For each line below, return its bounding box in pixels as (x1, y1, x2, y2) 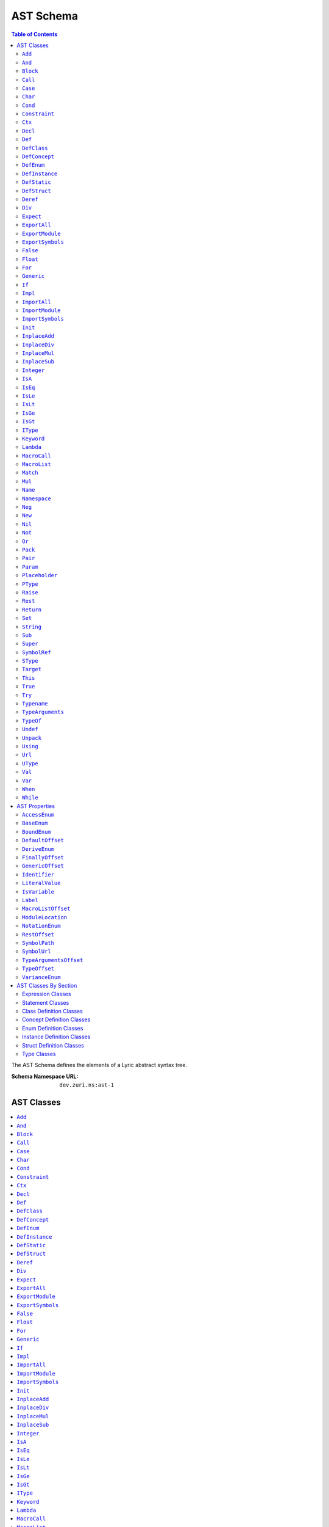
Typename (22, 700, 48, 707)
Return (22, 606, 42, 613)
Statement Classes (22, 999, 69, 1006)
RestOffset (22, 931, 55, 938)
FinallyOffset (22, 854, 64, 861)
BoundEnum (22, 828, 51, 835)
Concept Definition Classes (22, 1016, 91, 1023)
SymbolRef (22, 649, 51, 656)
